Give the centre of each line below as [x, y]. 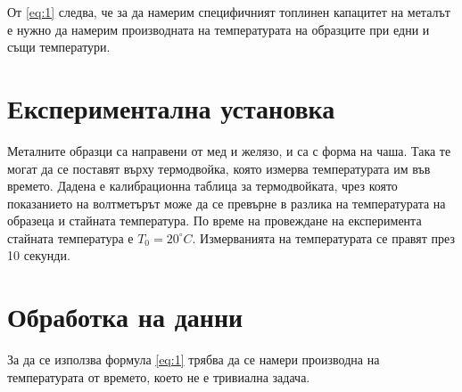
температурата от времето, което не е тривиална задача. [159, 376]
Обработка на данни [125, 317]
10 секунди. [39, 255]
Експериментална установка [171, 107]
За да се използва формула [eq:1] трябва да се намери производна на [194, 359]
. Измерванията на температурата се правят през [323, 237]
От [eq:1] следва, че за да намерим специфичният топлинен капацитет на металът [229, 12]
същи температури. [59, 47]
